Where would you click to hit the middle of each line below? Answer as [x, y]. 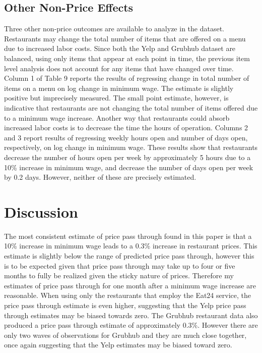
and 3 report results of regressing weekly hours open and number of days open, [126, 137]
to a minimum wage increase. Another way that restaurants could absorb [117, 117]
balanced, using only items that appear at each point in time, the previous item [127, 58]
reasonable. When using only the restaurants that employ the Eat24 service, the [127, 295]
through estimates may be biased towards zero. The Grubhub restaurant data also [131, 315]
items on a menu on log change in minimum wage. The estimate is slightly [119, 88]
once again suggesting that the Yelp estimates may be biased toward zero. [118, 345]
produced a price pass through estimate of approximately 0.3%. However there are [131, 325]
